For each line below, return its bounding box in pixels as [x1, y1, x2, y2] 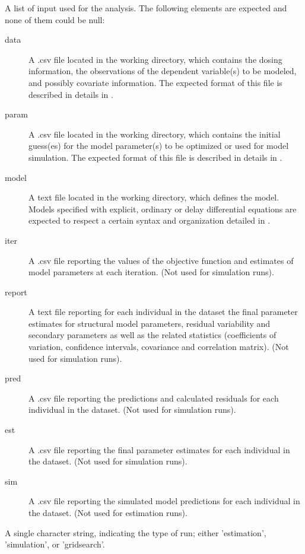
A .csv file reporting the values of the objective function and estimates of [28, 254, 294, 266]
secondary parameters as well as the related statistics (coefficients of [28, 329, 277, 341]
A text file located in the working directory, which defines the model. [28, 191, 279, 203]
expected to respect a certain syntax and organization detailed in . [28, 214, 271, 227]
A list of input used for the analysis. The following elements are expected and [5, 2, 287, 14]
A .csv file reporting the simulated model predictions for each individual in [28, 495, 300, 507]
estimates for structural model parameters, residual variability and [28, 317, 271, 329]
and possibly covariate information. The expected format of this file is [28, 76, 282, 88]
